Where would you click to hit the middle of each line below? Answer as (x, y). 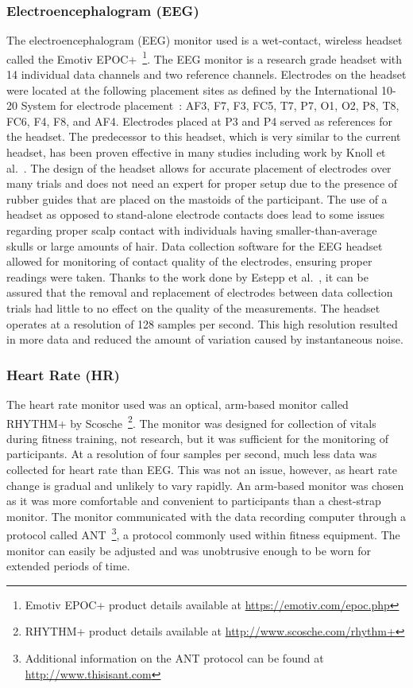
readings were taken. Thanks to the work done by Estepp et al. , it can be (187, 276)
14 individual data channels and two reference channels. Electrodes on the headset (206, 74)
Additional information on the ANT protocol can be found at (174, 658)
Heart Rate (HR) (63, 374)
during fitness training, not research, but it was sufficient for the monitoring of (197, 438)
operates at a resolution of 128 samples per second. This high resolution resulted (202, 323)
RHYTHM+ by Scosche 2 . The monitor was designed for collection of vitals (191, 422)
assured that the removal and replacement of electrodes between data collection (200, 292)
